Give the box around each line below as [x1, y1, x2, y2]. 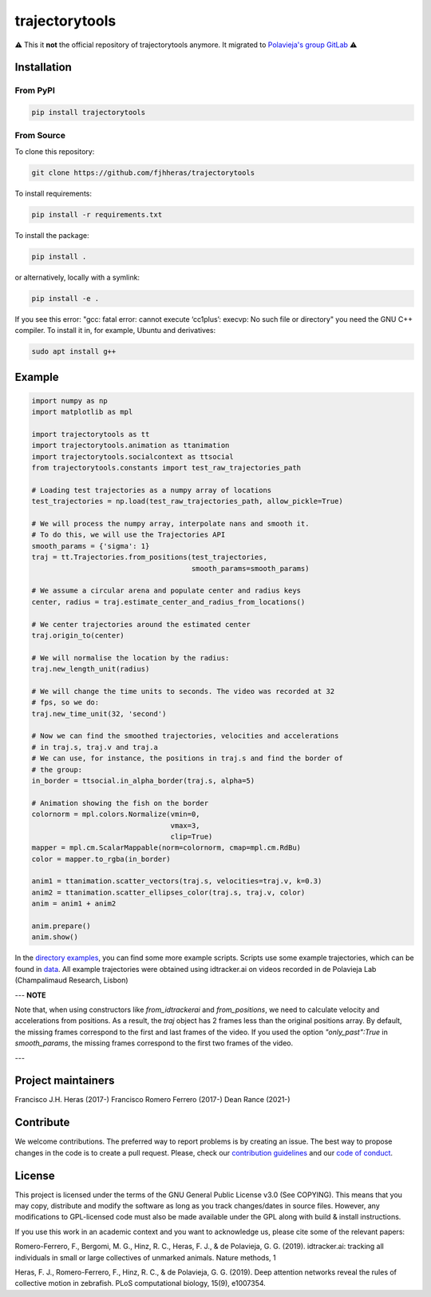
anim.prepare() [31, 922, 91, 930]
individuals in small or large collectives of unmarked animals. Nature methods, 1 [14, 1252, 276, 1262]
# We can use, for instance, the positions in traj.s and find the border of [31, 754, 343, 763]
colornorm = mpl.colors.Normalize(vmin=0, [31, 810, 200, 819]
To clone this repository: [14, 146, 95, 156]
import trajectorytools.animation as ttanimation [31, 441, 230, 450]
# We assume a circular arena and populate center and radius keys [31, 586, 302, 595]
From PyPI [14, 85, 56, 96]
